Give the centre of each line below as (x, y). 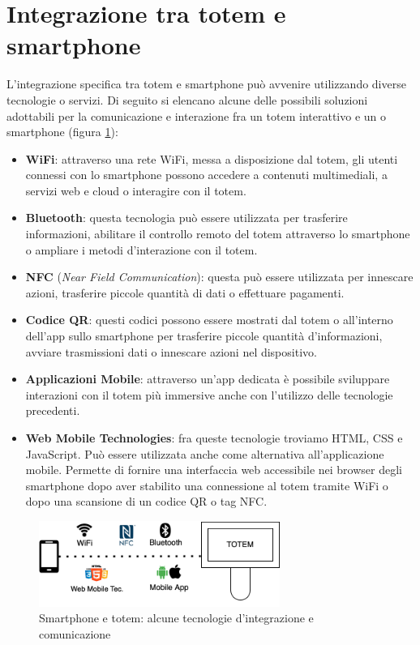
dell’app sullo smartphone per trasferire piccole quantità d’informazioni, (204, 336)
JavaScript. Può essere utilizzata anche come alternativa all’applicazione (205, 453)
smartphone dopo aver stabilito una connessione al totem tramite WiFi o (207, 485)
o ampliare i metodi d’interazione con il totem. (141, 249)
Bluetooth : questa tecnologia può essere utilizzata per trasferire (186, 218)
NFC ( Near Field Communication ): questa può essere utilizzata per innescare (219, 277)
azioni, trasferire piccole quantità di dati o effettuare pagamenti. (185, 292)
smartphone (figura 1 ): (62, 132)
